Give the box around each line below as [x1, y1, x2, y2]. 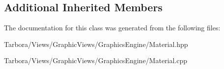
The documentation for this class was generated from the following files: [4, 23, 221, 33]
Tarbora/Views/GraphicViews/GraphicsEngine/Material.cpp [4, 55, 188, 66]
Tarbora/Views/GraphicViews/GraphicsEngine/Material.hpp [4, 39, 188, 49]
